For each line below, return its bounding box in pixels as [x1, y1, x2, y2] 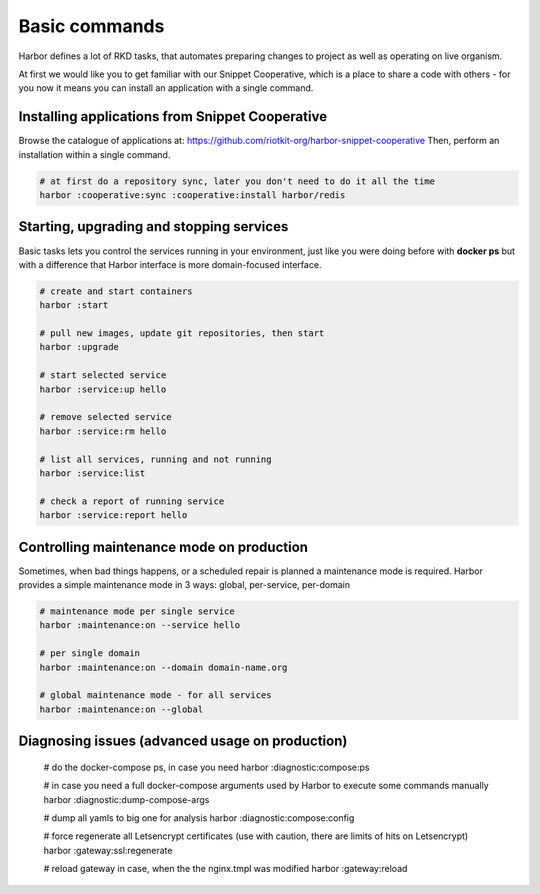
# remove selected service [39, 411, 172, 423]
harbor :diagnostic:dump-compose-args [43, 793, 210, 805]
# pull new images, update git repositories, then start [39, 328, 325, 339]
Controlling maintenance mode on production [18, 538, 309, 555]
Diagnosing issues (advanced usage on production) [18, 733, 348, 750]
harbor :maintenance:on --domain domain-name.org [39, 661, 288, 673]
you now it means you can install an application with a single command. [18, 82, 314, 94]
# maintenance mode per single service [39, 606, 235, 617]
